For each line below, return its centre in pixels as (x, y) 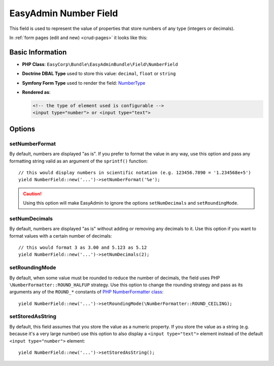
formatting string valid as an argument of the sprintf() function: (79, 161)
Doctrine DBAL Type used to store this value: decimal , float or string (99, 74)
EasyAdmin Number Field (64, 13)
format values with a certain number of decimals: (61, 236)
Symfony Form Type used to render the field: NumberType (84, 83)
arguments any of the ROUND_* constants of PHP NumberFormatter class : (87, 292)
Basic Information (38, 52)
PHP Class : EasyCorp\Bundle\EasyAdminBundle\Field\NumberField (100, 64)
